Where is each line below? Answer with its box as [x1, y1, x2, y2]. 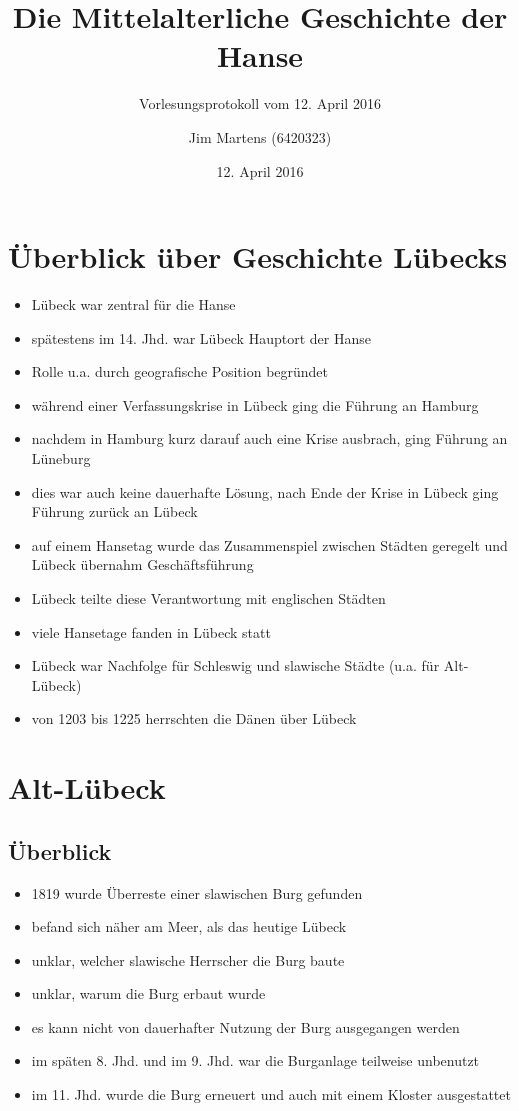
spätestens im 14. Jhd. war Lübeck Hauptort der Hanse [31, 327, 371, 348]
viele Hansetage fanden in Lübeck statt [31, 621, 271, 642]
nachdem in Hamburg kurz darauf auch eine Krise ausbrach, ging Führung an [31, 428, 508, 449]
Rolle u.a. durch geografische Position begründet [31, 361, 329, 382]
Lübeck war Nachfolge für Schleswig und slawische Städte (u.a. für [31, 655, 440, 676]
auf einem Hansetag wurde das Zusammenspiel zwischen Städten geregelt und [31, 534, 508, 555]
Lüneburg [31, 448, 91, 468]
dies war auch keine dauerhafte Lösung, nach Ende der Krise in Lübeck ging [31, 481, 499, 502]
